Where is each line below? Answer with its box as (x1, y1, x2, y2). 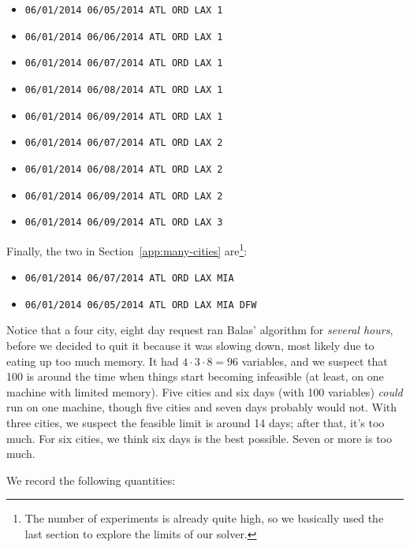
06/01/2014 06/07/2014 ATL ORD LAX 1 (24, 58, 223, 69)
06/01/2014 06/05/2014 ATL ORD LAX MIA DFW (24, 299, 257, 311)
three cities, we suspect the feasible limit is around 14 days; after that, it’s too (6, 415, 385, 431)
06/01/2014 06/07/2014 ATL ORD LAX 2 (24, 137, 223, 149)
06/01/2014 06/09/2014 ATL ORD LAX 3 (24, 217, 223, 229)
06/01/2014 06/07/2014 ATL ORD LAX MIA (24, 273, 234, 285)
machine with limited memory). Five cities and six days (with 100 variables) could (6, 383, 403, 400)
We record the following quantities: (6, 471, 176, 488)
